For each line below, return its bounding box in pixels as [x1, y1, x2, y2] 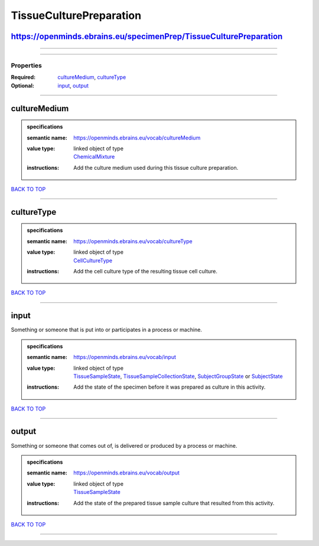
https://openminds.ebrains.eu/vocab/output [73, 469, 180, 476]
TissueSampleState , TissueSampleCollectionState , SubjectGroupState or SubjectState [73, 373, 283, 380]
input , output [57, 82, 89, 89]
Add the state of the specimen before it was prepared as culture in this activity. [73, 383, 266, 390]
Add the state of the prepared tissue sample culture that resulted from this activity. [73, 499, 275, 506]
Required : [11, 74, 35, 81]
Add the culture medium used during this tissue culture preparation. [73, 164, 239, 171]
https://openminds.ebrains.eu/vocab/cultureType [73, 237, 193, 245]
